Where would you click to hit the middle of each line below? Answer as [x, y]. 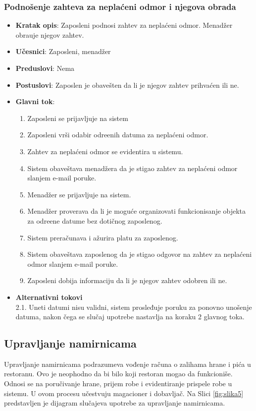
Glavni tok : [35, 101]
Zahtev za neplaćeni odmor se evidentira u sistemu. [105, 151]
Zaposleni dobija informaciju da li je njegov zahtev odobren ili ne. [127, 280]
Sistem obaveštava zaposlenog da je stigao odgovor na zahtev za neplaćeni [140, 254]
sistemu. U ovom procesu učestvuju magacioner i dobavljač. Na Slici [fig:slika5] [124, 393]
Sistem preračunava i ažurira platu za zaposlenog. [103, 237]
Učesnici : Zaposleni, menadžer [63, 51]
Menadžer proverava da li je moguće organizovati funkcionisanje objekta [137, 211]
